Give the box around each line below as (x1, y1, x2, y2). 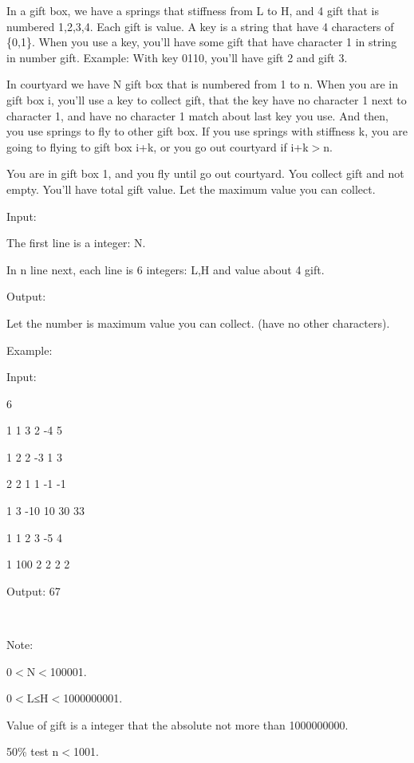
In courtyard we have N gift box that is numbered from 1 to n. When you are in (6, 76, 399, 92)
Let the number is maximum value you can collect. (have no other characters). (6, 314, 390, 331)
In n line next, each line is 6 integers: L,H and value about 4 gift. (6, 261, 325, 277)
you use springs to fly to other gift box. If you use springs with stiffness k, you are (6, 123, 408, 140)
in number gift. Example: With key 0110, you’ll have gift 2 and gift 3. (6, 49, 348, 65)
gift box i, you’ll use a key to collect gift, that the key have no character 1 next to (6, 91, 407, 108)
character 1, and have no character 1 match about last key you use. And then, (6, 107, 389, 124)
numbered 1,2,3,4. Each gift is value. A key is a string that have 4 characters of (6, 18, 394, 34)
